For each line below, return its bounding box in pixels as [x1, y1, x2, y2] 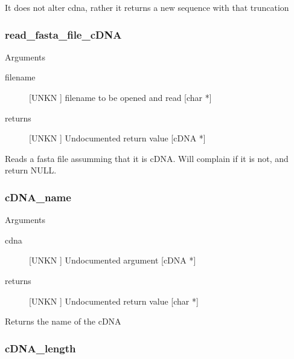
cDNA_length [5, 340, 76, 355]
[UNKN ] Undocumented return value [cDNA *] [29, 132, 206, 144]
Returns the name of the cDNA [5, 315, 121, 328]
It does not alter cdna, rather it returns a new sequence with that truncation [5, 1, 289, 13]
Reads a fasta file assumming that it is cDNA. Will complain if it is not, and [5, 152, 289, 164]
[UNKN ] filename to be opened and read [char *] [29, 91, 212, 103]
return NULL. [5, 164, 57, 176]
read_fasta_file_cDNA [5, 27, 122, 42]
